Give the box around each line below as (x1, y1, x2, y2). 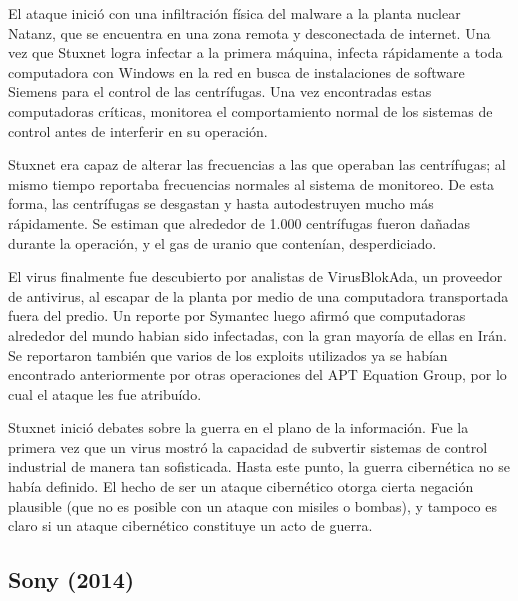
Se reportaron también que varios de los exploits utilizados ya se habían (8, 344, 448, 365)
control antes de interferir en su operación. (8, 120, 268, 141)
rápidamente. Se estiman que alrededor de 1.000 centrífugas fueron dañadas (8, 212, 471, 233)
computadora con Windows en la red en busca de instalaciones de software (8, 61, 465, 82)
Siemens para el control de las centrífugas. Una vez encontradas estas (8, 81, 432, 102)
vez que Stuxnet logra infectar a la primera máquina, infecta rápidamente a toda (8, 42, 503, 63)
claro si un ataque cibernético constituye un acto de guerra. (8, 515, 373, 536)
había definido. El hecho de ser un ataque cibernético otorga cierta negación (8, 476, 474, 497)
